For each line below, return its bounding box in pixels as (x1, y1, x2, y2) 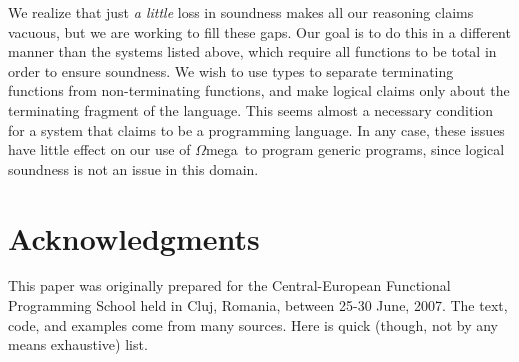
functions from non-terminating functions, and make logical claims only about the (8, 80, 510, 101)
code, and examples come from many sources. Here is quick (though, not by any (8, 314, 498, 335)
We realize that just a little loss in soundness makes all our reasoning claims (8, 2, 474, 22)
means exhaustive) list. (8, 334, 148, 355)
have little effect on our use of (8, 139, 191, 160)
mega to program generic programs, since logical (205, 139, 505, 160)
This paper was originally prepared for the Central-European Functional (8, 275, 451, 296)
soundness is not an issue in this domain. (8, 158, 259, 179)
